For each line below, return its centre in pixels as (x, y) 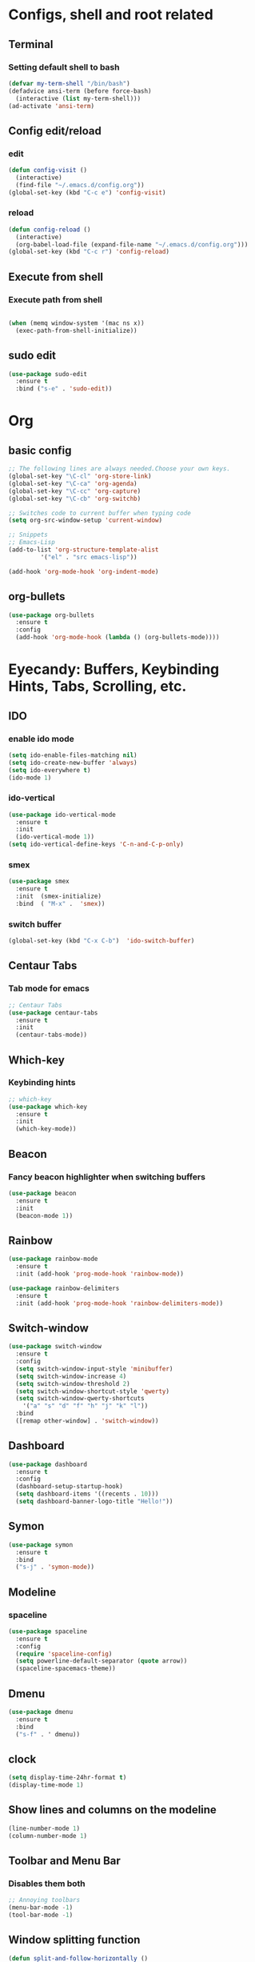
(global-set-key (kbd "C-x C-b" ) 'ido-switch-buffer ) (102, 941)
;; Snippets (28, 535)
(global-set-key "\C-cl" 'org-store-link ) (80, 476)
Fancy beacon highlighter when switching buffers (107, 1176)
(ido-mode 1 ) (30, 778)
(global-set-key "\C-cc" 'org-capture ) (75, 491)
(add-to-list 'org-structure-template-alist (84, 550)
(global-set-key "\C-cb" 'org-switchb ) (75, 499)
